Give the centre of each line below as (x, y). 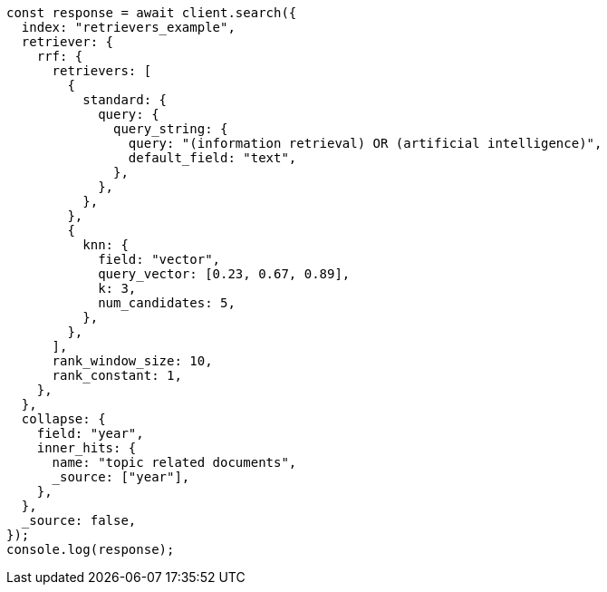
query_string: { (171, 129)
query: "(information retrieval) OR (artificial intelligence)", (365, 143)
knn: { (106, 245)
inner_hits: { (87, 448)
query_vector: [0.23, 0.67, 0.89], (224, 274)
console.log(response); (91, 549)
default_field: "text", (212, 158)
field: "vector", (159, 259)
